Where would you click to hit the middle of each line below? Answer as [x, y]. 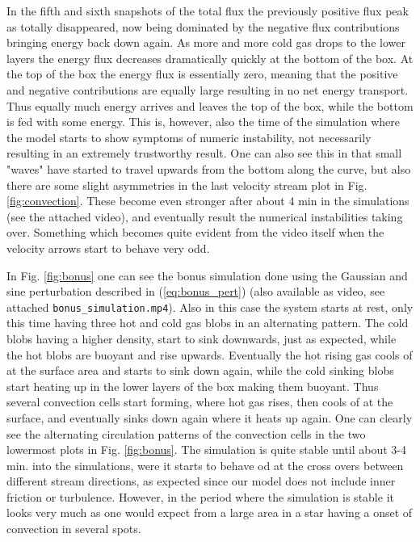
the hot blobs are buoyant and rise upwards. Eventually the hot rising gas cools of [210, 354]
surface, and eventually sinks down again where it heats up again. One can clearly [210, 417]
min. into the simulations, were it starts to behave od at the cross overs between [205, 465]
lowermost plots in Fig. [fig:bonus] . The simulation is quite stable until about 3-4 [207, 450]
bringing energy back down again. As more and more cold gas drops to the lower [206, 42]
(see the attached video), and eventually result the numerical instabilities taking [205, 216]
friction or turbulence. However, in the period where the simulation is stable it [200, 496]
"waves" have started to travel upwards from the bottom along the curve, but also [209, 168]
